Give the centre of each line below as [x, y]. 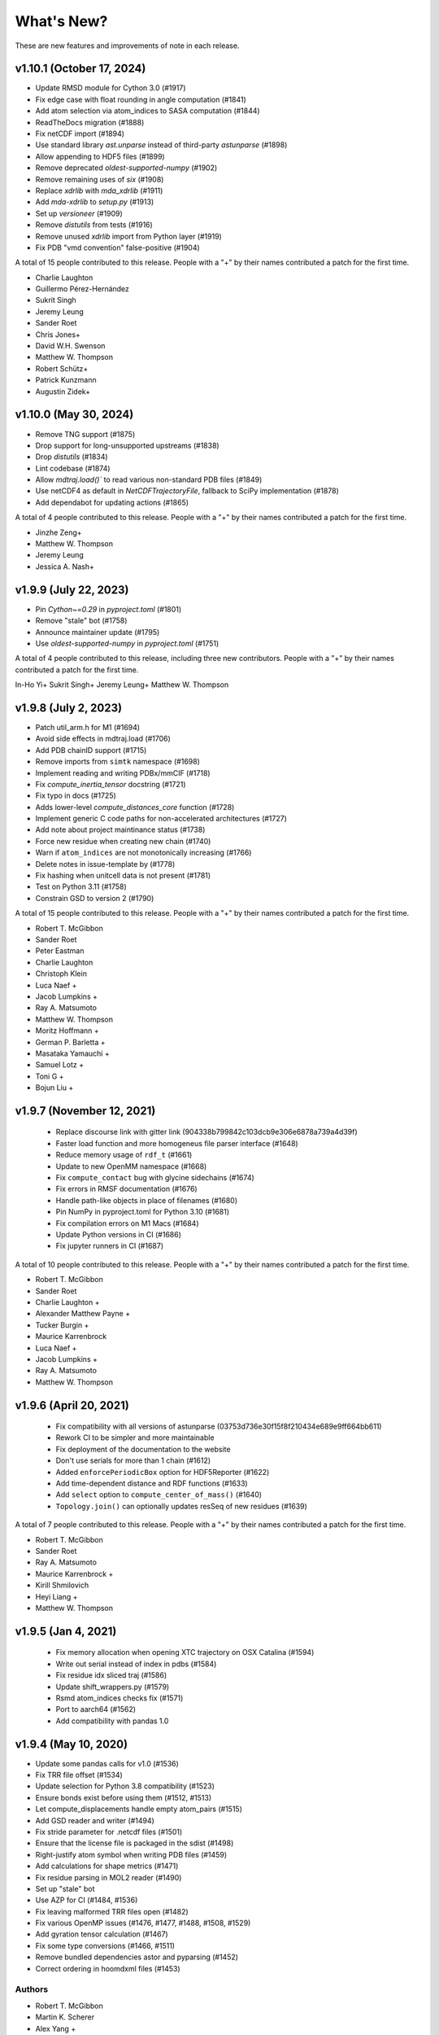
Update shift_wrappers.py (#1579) [113, 1687]
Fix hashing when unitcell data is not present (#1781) [123, 876]
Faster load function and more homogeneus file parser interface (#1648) [177, 1143]
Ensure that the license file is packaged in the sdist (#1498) [135, 1843]
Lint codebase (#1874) [73, 468]
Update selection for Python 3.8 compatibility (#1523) [125, 1786]
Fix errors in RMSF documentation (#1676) [127, 1189]
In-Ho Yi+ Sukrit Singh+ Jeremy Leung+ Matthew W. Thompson [122, 685]
